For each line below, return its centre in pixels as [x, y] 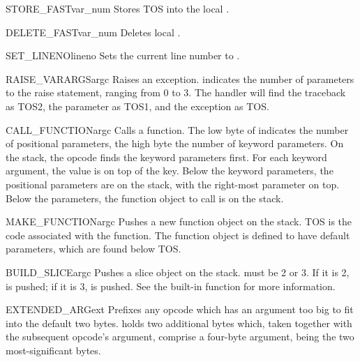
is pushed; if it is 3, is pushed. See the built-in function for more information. [171, 286]
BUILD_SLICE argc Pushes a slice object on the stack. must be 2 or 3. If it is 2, [178, 272]
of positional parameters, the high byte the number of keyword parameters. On [175, 143]
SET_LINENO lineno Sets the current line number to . [123, 55]
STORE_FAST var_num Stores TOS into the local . [118, 8]
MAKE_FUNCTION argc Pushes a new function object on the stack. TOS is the [179, 221]
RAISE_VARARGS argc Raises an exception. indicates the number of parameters [180, 78]
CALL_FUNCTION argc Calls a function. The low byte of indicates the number [177, 129]
